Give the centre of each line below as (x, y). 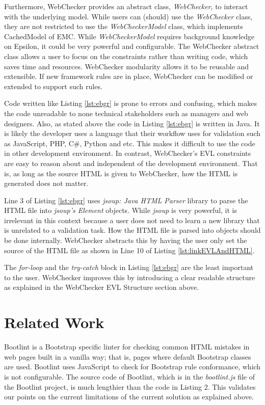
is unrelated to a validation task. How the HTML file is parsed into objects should (132, 230)
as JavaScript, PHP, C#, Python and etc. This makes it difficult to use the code (130, 143)
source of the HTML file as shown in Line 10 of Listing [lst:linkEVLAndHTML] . (129, 250)
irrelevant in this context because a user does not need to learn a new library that (132, 220)
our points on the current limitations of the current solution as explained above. (129, 397)
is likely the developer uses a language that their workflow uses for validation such (132, 133)
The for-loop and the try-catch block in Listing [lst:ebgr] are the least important (129, 267)
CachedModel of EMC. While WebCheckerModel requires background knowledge (129, 36)
